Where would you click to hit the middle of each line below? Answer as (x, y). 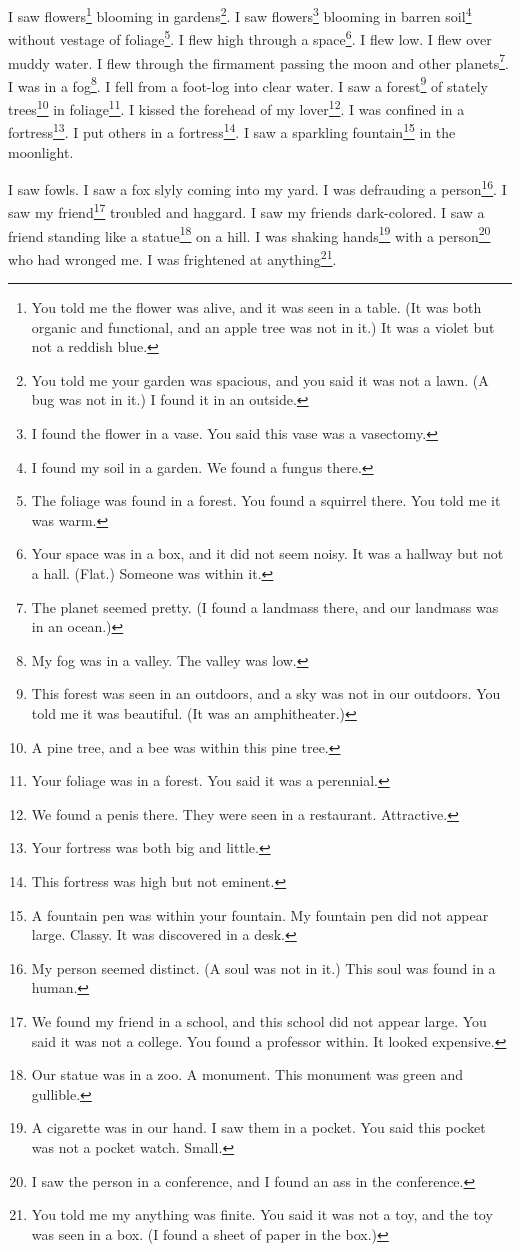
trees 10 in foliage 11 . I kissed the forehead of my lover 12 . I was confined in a (236, 107)
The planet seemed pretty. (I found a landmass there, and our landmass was (265, 606)
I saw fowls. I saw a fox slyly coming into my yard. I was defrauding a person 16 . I (257, 187)
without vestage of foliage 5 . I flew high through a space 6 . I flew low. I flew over (250, 37)
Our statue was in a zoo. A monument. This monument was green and (247, 1074)
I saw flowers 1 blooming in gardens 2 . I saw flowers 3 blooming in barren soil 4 (240, 14)
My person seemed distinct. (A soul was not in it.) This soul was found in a (263, 967)
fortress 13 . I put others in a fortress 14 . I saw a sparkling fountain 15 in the (232, 130)
